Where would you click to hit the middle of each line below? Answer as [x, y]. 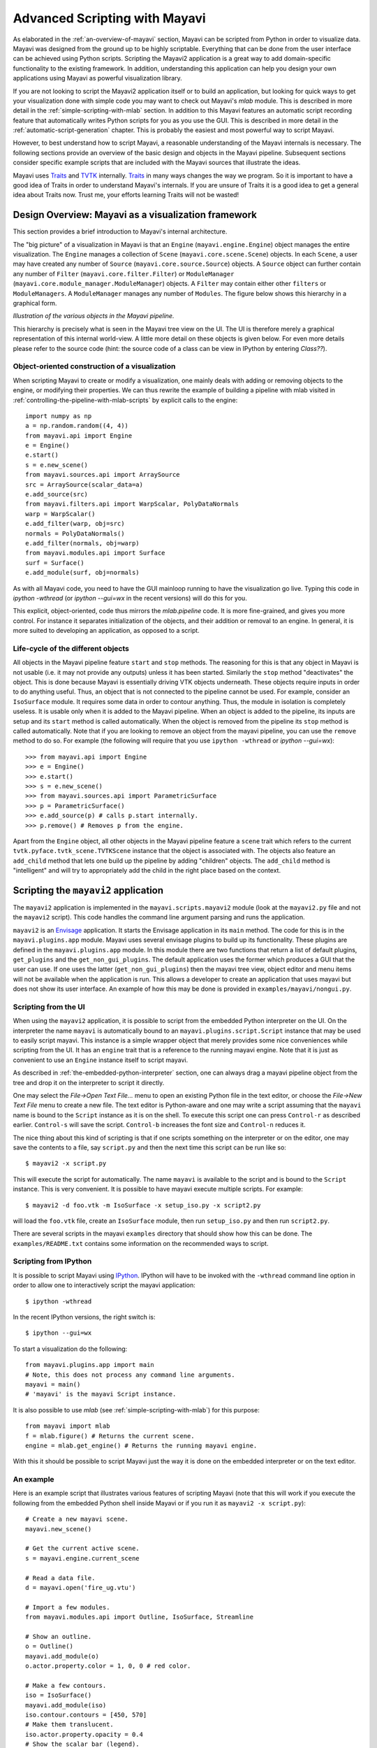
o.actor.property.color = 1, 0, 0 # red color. [108, 1666]
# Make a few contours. [66, 1685]
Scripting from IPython [52, 1261]
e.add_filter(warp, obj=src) [75, 524]
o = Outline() [49, 1646]
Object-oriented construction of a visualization [94, 366]
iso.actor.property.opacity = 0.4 [84, 1734]
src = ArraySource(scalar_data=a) [84, 485]
